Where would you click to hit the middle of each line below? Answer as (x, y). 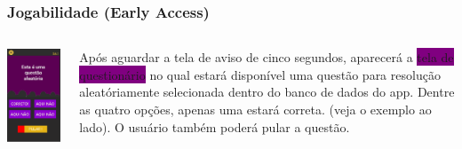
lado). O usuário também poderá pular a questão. (215, 126)
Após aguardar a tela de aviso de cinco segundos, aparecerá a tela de (267, 57)
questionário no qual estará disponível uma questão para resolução (260, 74)
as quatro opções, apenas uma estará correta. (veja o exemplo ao (255, 109)
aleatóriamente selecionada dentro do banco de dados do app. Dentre (267, 92)
